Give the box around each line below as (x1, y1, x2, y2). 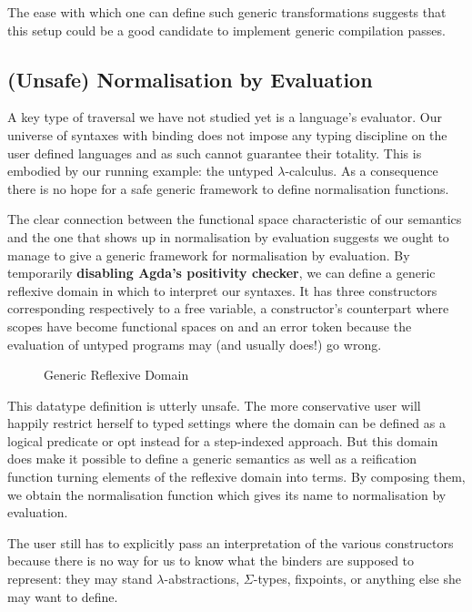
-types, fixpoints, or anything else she (253, 569, 461, 588)
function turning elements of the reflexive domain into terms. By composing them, (7, 467, 466, 486)
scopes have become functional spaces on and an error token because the (7, 316, 412, 335)
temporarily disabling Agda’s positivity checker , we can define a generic (7, 263, 436, 282)
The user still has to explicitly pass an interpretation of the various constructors (7, 533, 454, 552)
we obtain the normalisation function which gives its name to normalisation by (7, 484, 447, 504)
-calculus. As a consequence (285, 161, 438, 180)
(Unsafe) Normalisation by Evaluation (7, 65, 373, 93)
